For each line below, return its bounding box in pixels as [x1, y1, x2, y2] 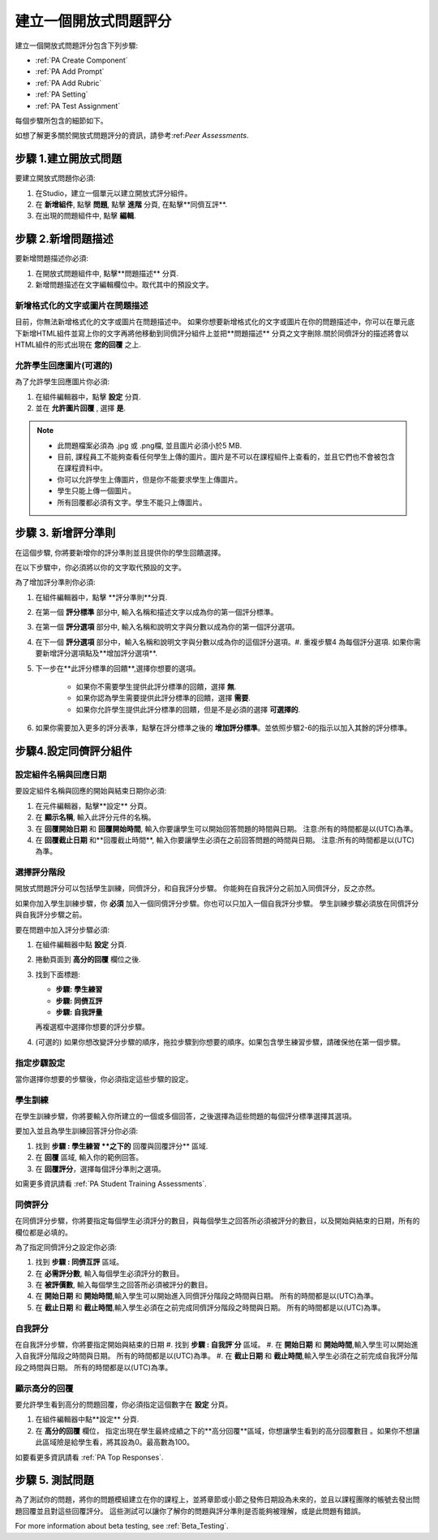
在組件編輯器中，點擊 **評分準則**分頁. [35, 592, 168, 602]
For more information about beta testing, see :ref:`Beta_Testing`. [15, 1521, 229, 1531]
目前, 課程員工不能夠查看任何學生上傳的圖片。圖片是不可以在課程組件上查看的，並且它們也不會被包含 [57, 452, 395, 462]
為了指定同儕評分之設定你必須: [15, 1242, 118, 1252]
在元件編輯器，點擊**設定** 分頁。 [35, 801, 152, 811]
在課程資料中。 [57, 463, 107, 473]
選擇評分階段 [15, 867, 66, 878]
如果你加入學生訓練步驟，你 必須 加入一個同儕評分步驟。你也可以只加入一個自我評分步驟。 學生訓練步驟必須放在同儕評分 [15, 898, 419, 908]
